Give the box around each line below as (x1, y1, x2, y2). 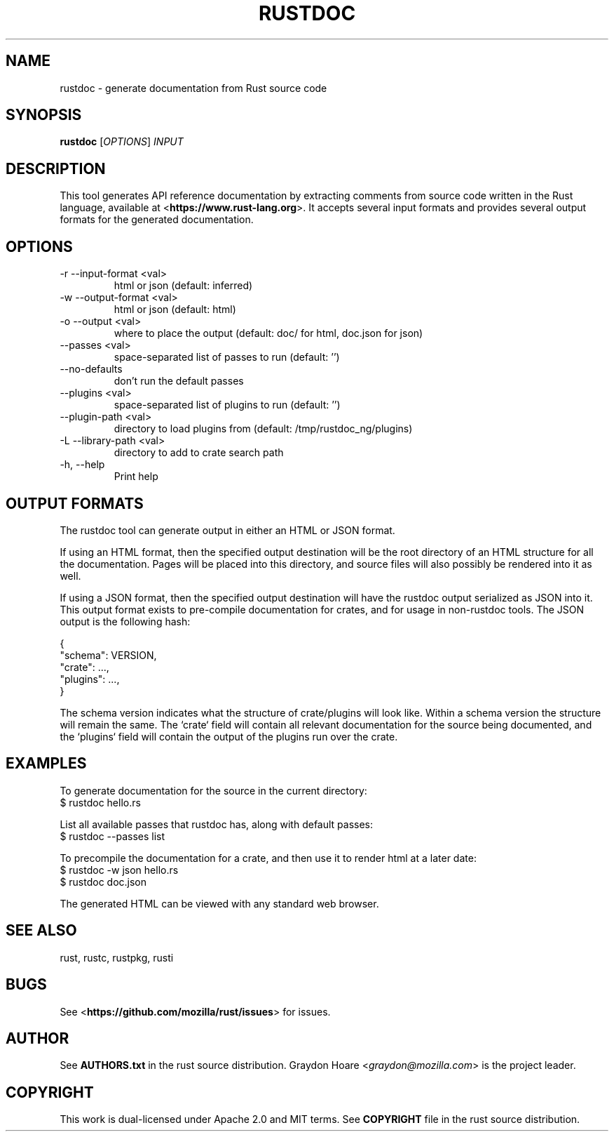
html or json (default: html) (114, 303, 236, 316)
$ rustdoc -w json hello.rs (60, 863, 179, 876)
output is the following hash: (60, 615, 191, 627)
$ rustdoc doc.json (60, 875, 147, 888)
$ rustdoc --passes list (60, 830, 165, 842)
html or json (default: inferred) (114, 279, 253, 292)
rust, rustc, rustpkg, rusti (60, 951, 174, 964)
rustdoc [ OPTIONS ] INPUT (60, 135, 184, 148)
